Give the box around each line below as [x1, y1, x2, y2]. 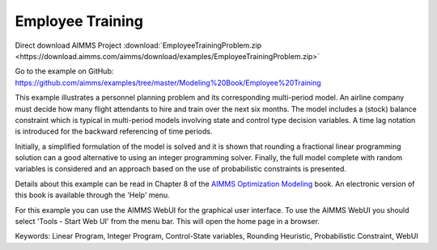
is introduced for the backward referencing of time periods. [15, 126, 213, 137]
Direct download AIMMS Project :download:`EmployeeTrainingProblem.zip [15, 40, 262, 50]
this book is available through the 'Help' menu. [15, 190, 170, 200]
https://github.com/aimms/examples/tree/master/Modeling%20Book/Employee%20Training [15, 78, 321, 87]
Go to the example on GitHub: [15, 66, 114, 76]
